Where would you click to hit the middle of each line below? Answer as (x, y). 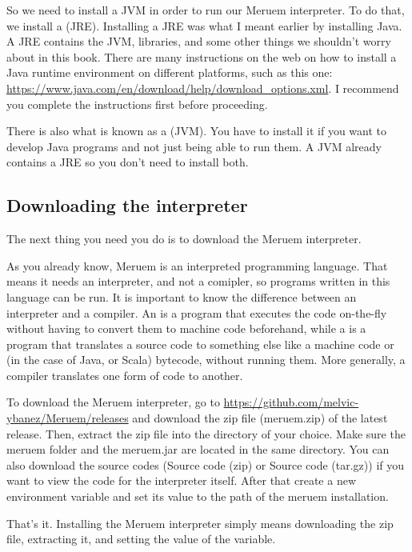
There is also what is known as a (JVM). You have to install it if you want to (197, 131)
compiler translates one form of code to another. (125, 375)
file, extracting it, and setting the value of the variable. (141, 539)
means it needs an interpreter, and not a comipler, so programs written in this (198, 281)
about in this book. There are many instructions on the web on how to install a (202, 56)
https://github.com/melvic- (291, 402)
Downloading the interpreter (127, 205)
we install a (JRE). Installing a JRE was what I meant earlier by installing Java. (204, 25)
